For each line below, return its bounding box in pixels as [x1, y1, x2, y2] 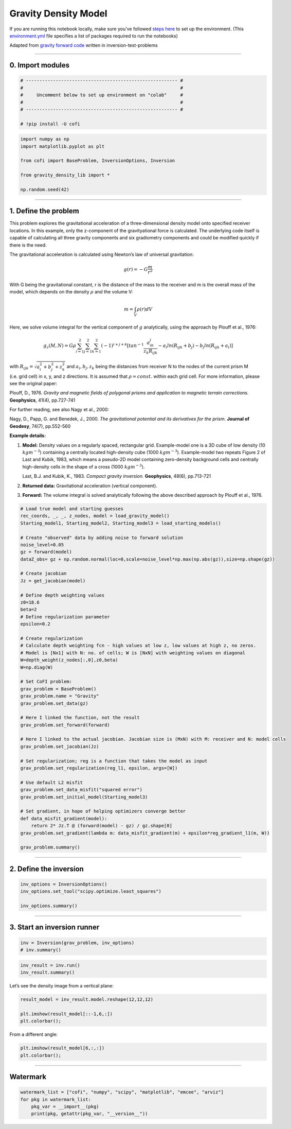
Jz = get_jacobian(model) [20, 578, 86, 584]
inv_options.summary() [20, 903, 78, 909]
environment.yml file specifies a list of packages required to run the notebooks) [9, 32, 178, 39]
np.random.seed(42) [20, 186, 69, 193]
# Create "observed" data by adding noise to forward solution [20, 534, 184, 541]
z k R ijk [143, 348, 158, 355]
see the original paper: [9, 380, 58, 386]
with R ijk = [9, 363, 33, 371]
